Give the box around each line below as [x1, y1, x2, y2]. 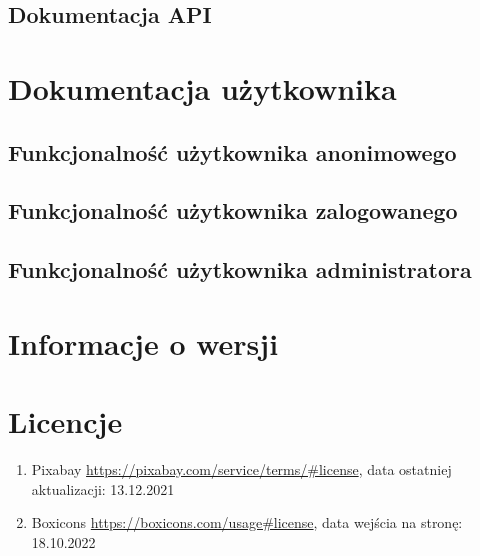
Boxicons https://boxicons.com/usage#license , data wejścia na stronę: [31, 512, 463, 533]
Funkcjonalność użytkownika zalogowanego [8, 195, 458, 226]
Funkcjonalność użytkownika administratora [8, 254, 472, 285]
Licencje [8, 401, 123, 442]
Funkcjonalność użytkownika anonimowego [8, 136, 457, 167]
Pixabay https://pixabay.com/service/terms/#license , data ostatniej [31, 459, 452, 479]
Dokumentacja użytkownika [8, 67, 397, 108]
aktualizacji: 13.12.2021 [31, 478, 175, 499]
